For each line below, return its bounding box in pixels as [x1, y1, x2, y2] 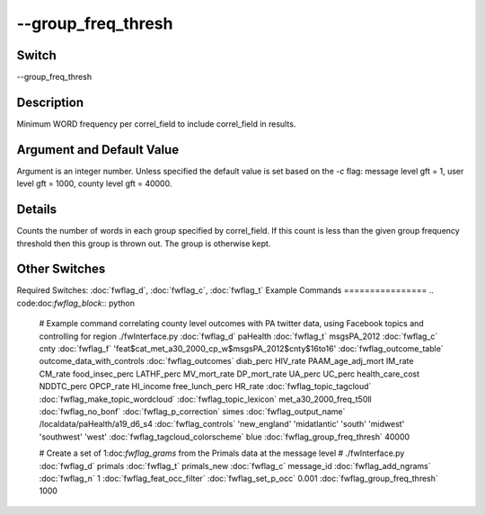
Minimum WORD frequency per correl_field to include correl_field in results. [16, 118, 296, 129]
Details [16, 202, 57, 218]
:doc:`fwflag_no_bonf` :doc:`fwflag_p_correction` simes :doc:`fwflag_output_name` [39, 405, 346, 417]
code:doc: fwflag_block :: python [16, 297, 135, 308]
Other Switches [16, 262, 106, 277]
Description [16, 94, 84, 110]
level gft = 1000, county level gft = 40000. [16, 178, 172, 189]
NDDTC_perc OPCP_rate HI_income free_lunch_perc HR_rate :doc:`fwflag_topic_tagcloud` [39, 381, 372, 392]
